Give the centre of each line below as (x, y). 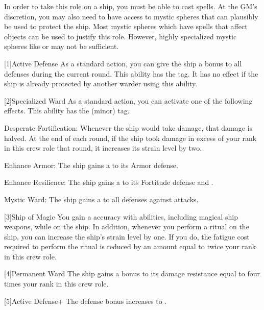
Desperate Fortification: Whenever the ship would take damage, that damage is (128, 127)
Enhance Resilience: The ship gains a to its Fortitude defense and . (109, 182)
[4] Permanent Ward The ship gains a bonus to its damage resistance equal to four (132, 273)
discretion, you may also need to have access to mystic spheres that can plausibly (131, 16)
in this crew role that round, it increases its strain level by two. (103, 148)
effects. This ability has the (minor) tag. (67, 111)
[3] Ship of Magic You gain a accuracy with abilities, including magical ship (121, 216)
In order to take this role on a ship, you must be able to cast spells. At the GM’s (131, 6)
